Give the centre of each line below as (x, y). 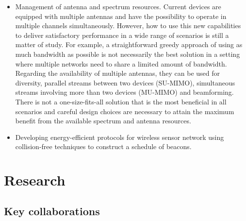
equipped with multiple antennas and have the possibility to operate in (121, 16)
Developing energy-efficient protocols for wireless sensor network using (120, 137)
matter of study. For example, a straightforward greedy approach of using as (129, 44)
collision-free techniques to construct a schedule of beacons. (103, 146)
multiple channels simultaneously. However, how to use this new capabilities (128, 25)
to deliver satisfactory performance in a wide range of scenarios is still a (122, 35)
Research (35, 180)
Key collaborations (52, 211)
